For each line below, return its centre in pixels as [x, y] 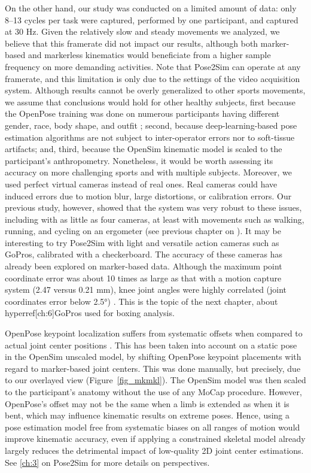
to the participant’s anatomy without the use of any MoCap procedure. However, [153, 392]
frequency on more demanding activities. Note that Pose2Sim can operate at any [153, 66]
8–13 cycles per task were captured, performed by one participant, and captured [152, 19]
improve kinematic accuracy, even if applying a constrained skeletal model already [155, 439]
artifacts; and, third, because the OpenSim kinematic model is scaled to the [144, 149]
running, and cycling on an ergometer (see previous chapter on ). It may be [143, 231]
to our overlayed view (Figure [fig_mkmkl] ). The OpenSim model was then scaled [155, 380]
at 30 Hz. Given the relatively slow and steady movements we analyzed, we [142, 31]
